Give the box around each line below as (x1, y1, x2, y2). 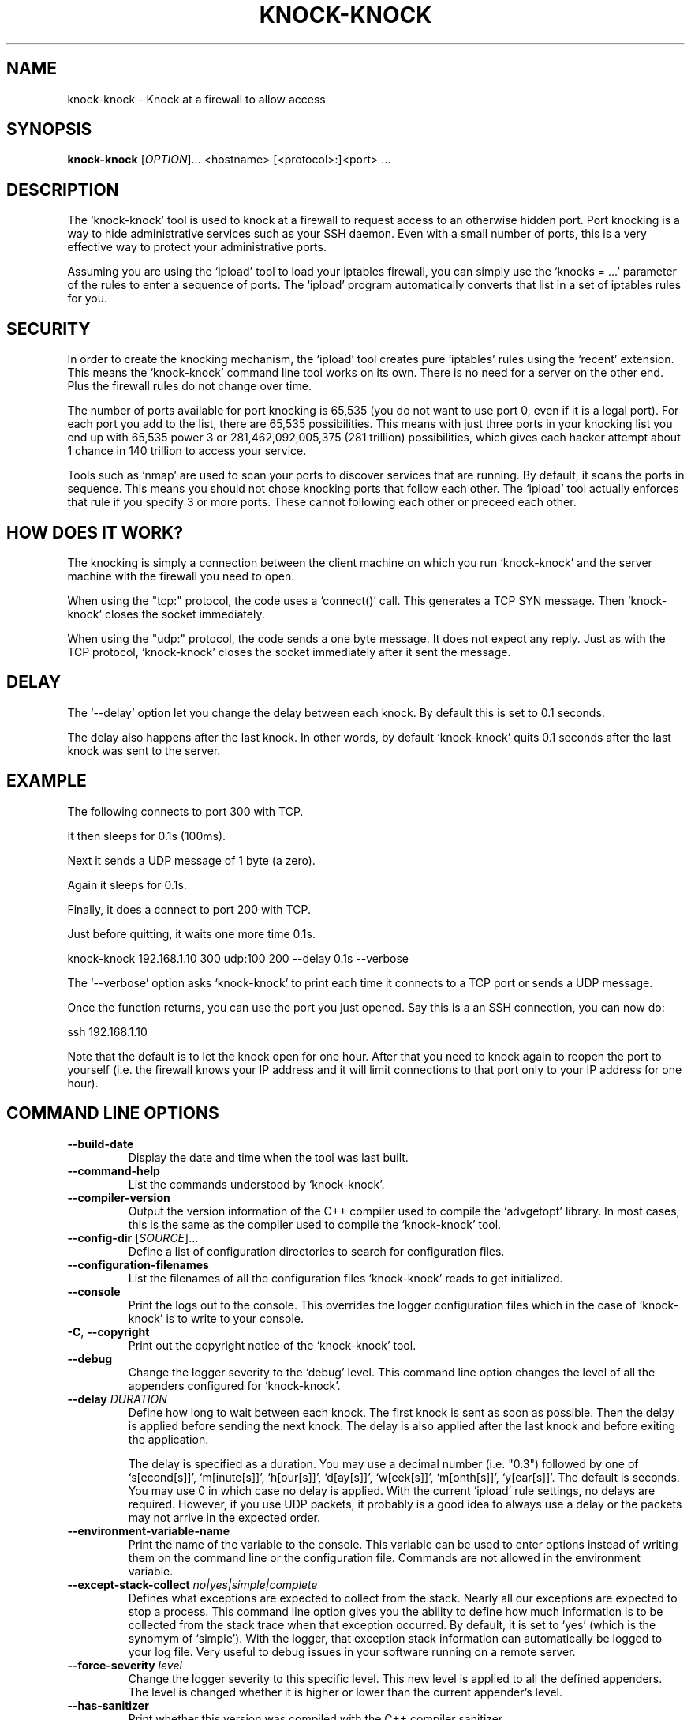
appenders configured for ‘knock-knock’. (128, 1378, 341, 1392)
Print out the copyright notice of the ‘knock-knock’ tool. (128, 1338, 416, 1352)
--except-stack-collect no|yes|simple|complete (67, 1577, 318, 1591)
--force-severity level (67, 1658, 182, 1672)
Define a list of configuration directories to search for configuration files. (128, 1244, 505, 1258)
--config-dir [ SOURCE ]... (67, 1230, 199, 1245)
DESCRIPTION (6, 179, 119, 200)
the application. (128, 1432, 209, 1446)
